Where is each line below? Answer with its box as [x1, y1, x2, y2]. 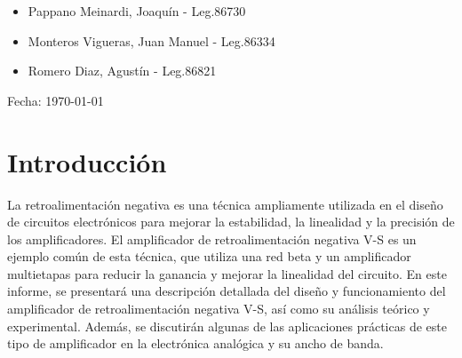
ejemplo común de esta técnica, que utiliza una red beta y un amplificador [7, 247, 411, 266]
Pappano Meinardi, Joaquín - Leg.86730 [28, 2, 246, 20]
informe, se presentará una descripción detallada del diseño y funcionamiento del [7, 282, 446, 300]
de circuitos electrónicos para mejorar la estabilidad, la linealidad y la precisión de [7, 212, 455, 231]
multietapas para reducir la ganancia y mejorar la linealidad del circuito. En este [7, 264, 447, 282]
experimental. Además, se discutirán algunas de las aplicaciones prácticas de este [7, 316, 447, 335]
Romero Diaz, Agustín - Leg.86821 [28, 61, 217, 80]
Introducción [7, 143, 167, 179]
